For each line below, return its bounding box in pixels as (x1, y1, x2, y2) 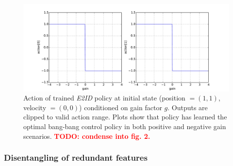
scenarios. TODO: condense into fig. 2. (23, 131, 150, 141)
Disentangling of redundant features (4, 151, 148, 164)
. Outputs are (167, 102, 208, 112)
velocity (23, 102, 47, 112)
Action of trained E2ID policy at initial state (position (23, 93, 185, 103)
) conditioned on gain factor (79, 102, 162, 112)
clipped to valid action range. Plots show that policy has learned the (23, 112, 227, 122)
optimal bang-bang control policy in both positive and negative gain (23, 121, 226, 132)
